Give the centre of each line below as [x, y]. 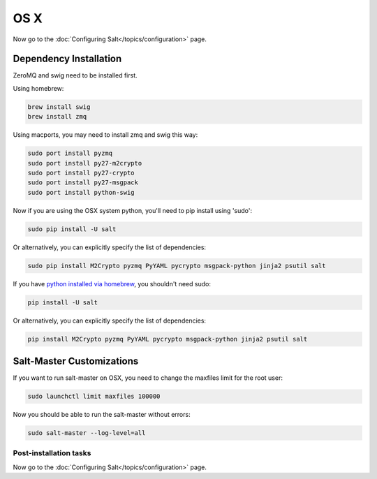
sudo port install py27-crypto [81, 172]
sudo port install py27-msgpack [83, 183]
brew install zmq [57, 117]
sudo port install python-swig [81, 192]
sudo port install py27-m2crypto [85, 163]
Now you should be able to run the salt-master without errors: [102, 415]
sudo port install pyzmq [70, 153]
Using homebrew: [38, 88]
